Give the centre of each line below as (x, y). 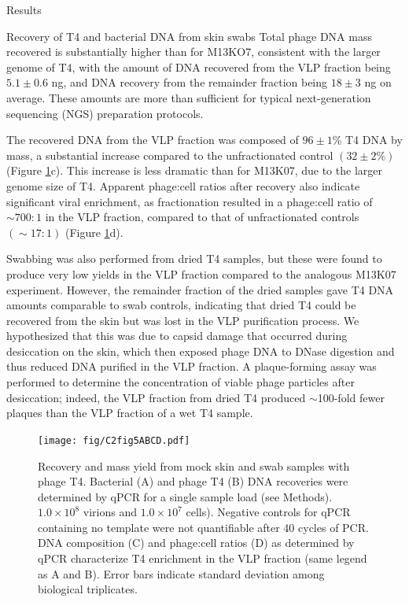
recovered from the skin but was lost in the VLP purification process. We (183, 320)
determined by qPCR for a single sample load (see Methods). (185, 496)
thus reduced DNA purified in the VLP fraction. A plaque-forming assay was (192, 366)
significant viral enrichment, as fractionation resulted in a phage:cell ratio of (190, 201)
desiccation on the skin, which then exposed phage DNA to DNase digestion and (201, 351)
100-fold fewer (351, 397)
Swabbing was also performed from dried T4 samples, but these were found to (194, 259)
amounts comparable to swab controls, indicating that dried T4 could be (181, 305)
